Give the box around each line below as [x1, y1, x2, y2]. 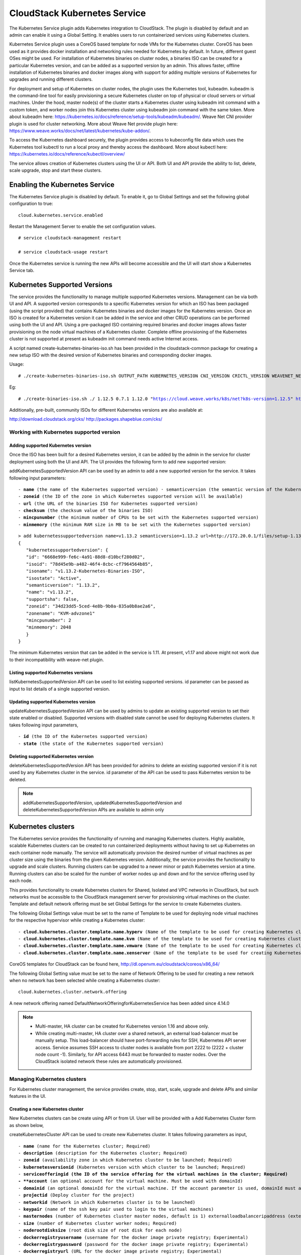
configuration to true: [9, 201, 53, 207]
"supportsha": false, [26, 596, 79, 602]
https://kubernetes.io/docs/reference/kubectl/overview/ [9, 151, 125, 157]
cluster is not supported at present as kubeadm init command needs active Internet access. [9, 336, 199, 342]
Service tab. [9, 268, 35, 273]
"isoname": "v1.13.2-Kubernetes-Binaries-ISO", [26, 568, 145, 574]
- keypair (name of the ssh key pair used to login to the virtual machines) [18, 1206, 214, 1212]
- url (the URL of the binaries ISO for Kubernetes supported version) [18, 500, 198, 507]
